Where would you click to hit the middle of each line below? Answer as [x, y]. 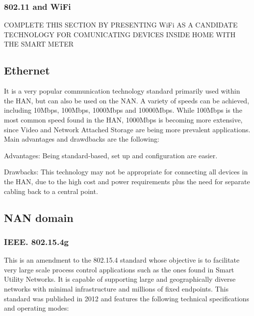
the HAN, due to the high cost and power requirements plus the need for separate [127, 181]
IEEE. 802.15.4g [37, 241]
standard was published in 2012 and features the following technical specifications [127, 298]
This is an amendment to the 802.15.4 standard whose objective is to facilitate [122, 260]
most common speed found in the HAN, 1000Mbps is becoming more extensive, [123, 119]
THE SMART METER [39, 44]
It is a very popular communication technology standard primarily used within [122, 91]
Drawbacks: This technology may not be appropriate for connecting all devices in [126, 172]
